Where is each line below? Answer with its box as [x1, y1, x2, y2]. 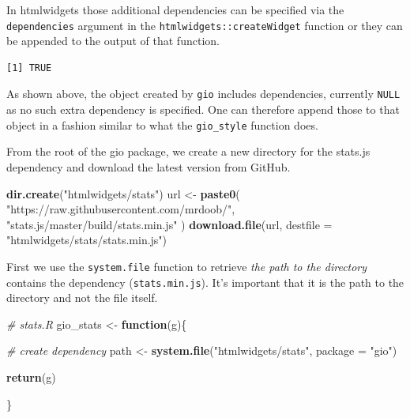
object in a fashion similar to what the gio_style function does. [6, 116, 318, 133]
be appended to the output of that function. [6, 32, 220, 49]
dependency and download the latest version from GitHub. [6, 158, 291, 175]
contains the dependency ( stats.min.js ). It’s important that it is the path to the [6, 273, 404, 290]
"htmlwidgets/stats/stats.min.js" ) [6, 232, 167, 248]
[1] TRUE [6, 62, 52, 73]
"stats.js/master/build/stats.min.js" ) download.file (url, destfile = [6, 216, 333, 232]
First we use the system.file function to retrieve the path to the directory [6, 258, 367, 274]
